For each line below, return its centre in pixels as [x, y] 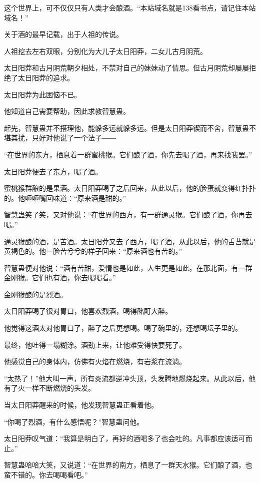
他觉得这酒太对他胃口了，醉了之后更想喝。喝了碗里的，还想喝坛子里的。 [123, 328]
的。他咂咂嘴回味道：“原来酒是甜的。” [65, 198]
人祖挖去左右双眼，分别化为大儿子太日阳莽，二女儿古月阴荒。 [105, 51]
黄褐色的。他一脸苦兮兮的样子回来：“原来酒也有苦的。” [93, 251]
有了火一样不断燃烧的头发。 [49, 388]
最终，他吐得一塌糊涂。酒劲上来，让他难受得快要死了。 [95, 344]
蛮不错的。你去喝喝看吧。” [46, 475]
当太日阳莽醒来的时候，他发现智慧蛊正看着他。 [81, 405]
